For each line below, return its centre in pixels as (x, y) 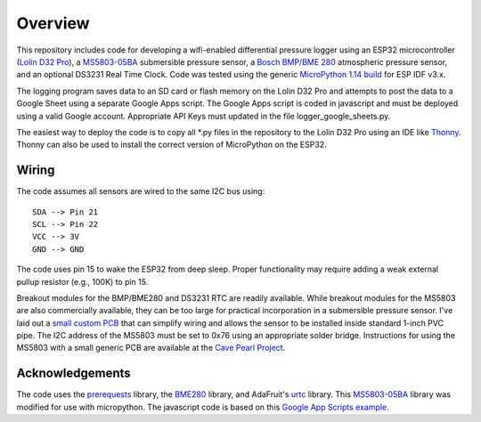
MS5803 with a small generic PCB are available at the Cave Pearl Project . (151, 348)
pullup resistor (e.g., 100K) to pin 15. (82, 281)
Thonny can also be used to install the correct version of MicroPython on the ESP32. (171, 145)
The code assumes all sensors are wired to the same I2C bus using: (141, 191)
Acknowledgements (73, 373)
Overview (53, 23)
